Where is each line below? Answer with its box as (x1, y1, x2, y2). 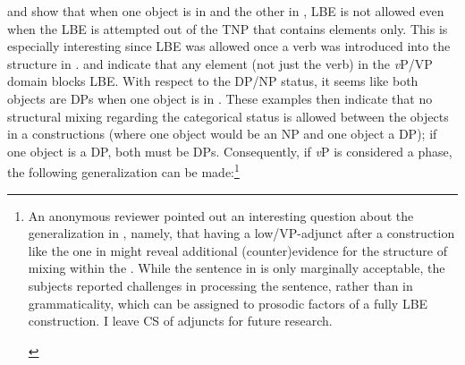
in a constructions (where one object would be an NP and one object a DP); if (7, 124, 437, 143)
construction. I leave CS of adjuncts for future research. (28, 311, 333, 330)
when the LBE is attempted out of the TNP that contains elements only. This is (7, 19, 448, 38)
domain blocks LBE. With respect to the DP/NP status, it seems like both (7, 72, 418, 90)
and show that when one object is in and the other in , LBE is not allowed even (7, 2, 444, 20)
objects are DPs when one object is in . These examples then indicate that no (7, 89, 433, 107)
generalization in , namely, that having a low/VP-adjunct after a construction (28, 224, 455, 242)
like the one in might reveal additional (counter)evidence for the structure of (28, 241, 447, 259)
